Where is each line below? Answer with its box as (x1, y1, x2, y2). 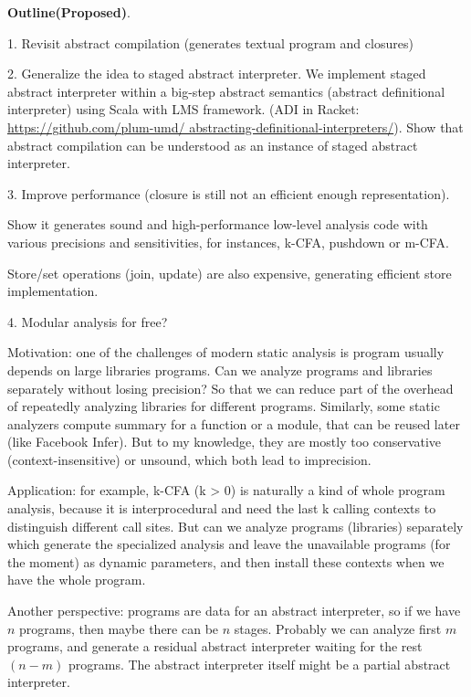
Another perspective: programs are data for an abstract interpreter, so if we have (7, 601, 461, 620)
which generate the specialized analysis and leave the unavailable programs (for (7, 534, 451, 554)
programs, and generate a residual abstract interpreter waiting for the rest (7, 637, 423, 656)
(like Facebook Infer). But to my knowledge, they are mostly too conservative (7, 432, 442, 451)
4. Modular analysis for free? (7, 312, 168, 331)
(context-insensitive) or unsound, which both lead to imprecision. (7, 449, 372, 469)
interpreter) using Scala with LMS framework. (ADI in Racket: (7, 100, 360, 119)
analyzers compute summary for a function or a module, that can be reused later (7, 414, 460, 433)
